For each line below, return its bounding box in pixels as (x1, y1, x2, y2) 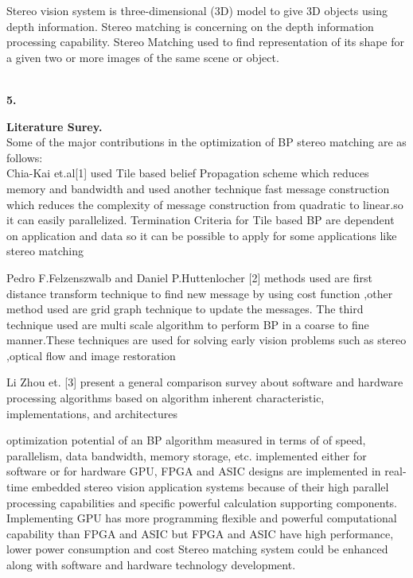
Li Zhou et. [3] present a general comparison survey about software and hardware (6, 374, 403, 390)
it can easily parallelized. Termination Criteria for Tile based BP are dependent (6, 211, 395, 228)
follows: (6, 149, 43, 165)
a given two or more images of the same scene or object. (6, 48, 279, 65)
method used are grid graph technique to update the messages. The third (6, 301, 364, 317)
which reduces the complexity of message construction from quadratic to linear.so (6, 196, 403, 212)
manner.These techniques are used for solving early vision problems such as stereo (6, 332, 407, 348)
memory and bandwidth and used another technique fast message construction (6, 180, 390, 196)
